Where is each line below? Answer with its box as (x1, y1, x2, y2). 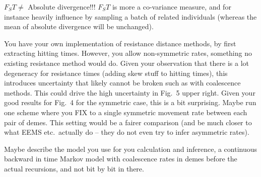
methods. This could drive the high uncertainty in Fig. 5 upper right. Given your (4, 87, 255, 98)
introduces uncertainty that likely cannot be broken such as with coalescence (4, 77, 241, 88)
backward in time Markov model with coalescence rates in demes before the (4, 153, 237, 164)
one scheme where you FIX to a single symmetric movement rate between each (4, 107, 247, 117)
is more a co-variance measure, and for (112, 2, 231, 12)
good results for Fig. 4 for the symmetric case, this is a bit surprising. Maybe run (4, 97, 256, 108)
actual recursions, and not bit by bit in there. (4, 163, 144, 173)
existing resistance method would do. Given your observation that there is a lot (4, 57, 249, 68)
